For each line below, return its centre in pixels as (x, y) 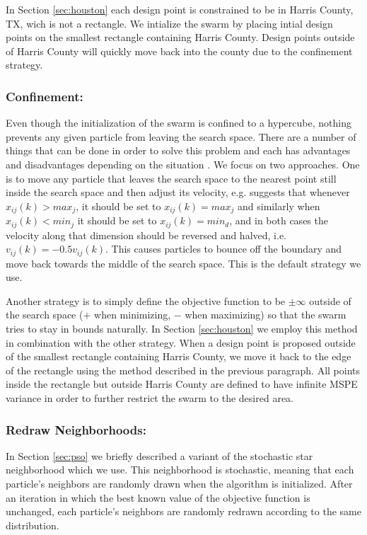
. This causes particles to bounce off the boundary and (224, 249)
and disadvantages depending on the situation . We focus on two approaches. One (183, 164)
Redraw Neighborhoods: (76, 429)
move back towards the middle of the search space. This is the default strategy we (183, 263)
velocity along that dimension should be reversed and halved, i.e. (146, 235)
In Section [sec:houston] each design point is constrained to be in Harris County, (180, 9)
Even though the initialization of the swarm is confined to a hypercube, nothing (179, 123)
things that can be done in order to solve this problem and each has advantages (178, 150)
